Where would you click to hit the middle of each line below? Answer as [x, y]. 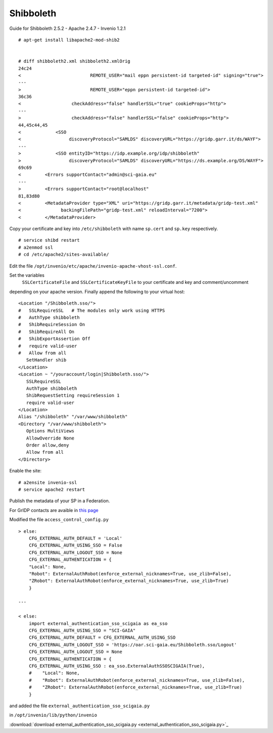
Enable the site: [25, 471]
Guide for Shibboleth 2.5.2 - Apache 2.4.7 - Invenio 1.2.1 [67, 28]
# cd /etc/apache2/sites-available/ [64, 254]
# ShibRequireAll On [47, 332]
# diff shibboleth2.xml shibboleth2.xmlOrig [75, 61]
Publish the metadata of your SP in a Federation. [60, 501]
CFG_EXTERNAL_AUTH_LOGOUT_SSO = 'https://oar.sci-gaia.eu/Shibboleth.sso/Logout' [133, 645]
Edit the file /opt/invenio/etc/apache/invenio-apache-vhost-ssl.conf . [93, 266]
